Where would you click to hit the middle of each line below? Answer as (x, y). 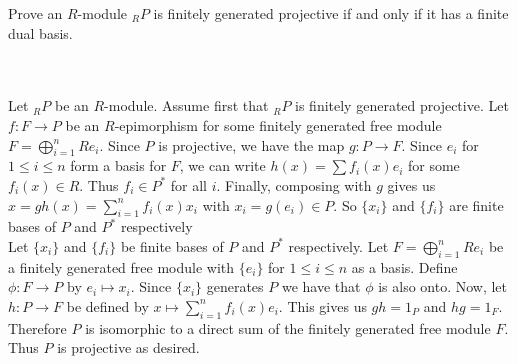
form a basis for (118, 165)
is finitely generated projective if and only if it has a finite (331, 13)
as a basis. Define (404, 266)
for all (189, 184)
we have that (321, 286)
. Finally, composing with (294, 184)
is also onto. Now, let (443, 286)
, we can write (222, 165)
